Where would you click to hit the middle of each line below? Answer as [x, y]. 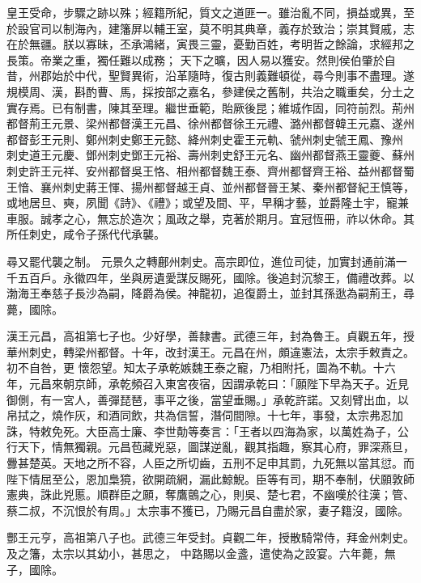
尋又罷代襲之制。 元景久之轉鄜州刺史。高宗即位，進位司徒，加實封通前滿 [201, 261]
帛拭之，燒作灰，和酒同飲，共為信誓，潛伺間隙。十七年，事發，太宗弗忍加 [205, 415]
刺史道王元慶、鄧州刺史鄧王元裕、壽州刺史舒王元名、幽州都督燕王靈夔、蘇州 [210, 155]
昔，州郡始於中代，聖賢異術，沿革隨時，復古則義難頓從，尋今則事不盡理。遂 [210, 76]
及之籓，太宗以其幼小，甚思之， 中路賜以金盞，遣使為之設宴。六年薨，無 [201, 553]
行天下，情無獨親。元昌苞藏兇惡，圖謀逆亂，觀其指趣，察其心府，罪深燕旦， [210, 447]
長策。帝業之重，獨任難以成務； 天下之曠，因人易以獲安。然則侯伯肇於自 [201, 59]
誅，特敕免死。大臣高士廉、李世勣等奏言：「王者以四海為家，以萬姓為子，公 [208, 431]
